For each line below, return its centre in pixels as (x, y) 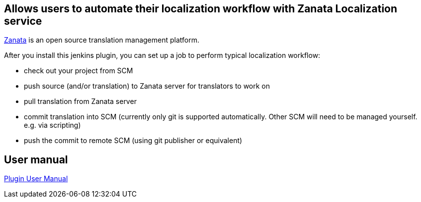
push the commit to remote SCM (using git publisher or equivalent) (133, 141)
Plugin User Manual (36, 179)
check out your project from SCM (79, 71)
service (23, 21)
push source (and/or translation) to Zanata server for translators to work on (147, 86)
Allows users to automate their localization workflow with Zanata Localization (201, 9)
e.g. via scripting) (52, 125)
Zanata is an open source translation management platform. (102, 40)
